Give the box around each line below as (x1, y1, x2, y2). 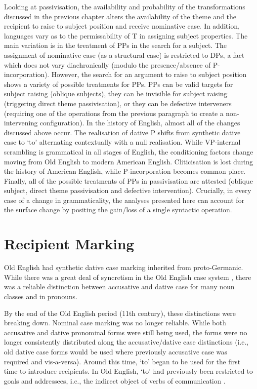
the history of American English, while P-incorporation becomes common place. (4, 166, 246, 176)
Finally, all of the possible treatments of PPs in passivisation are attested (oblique (4, 175, 253, 186)
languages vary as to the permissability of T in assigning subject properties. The (4, 30, 248, 40)
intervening (4, 117, 38, 128)
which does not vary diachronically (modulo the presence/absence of (4, 59, 211, 70)
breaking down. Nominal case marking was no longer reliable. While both (4, 317, 226, 328)
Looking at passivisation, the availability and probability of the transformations (4, 1, 246, 11)
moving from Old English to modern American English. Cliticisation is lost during (4, 156, 253, 166)
